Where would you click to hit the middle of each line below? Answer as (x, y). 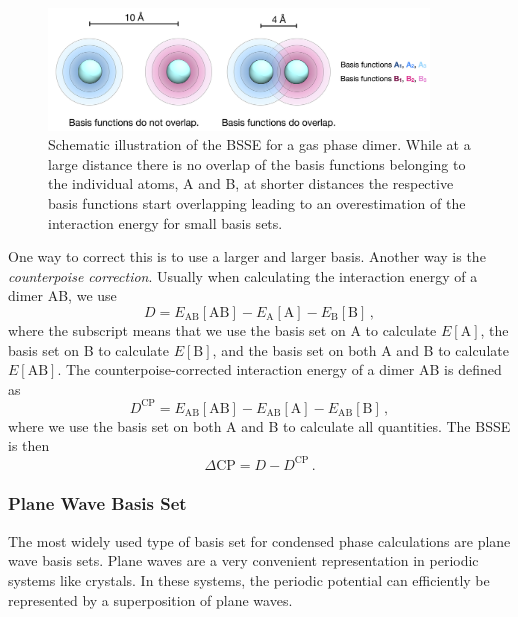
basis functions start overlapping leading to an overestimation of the (257, 202)
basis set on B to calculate (88, 349)
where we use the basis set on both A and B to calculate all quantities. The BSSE (259, 425)
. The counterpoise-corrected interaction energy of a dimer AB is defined (279, 369)
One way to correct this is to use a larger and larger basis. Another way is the (247, 256)
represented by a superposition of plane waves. (150, 599)
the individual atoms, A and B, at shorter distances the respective (251, 183)
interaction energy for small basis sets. (165, 222)
